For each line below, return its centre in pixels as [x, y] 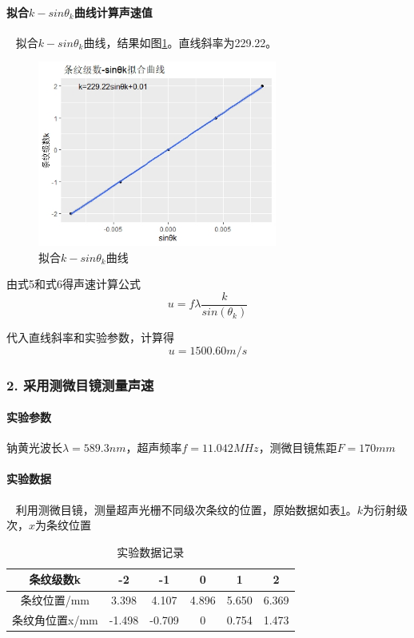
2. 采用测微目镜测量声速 [80, 384]
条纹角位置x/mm [55, 620]
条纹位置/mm [55, 600]
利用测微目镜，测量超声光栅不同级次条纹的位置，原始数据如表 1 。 [186, 509]
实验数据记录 [151, 551]
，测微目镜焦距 [298, 448]
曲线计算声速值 [113, 12]
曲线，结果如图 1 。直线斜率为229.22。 [180, 42]
